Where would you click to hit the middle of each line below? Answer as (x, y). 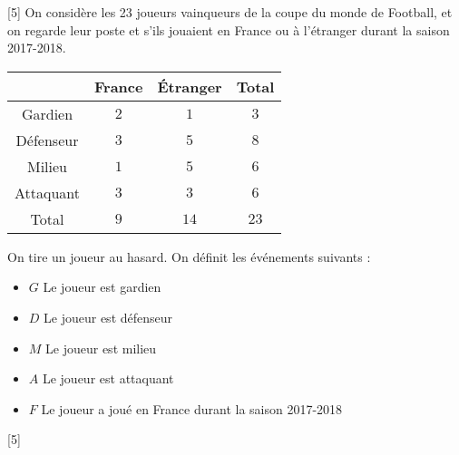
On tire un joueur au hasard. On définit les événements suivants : (189, 256)
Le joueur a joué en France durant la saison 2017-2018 (192, 408)
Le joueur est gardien (102, 287)
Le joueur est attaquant (108, 378)
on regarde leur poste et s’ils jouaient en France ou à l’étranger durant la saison (229, 29)
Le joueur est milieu (101, 348)
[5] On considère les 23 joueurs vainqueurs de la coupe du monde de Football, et (230, 12)
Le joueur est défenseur (108, 317)
